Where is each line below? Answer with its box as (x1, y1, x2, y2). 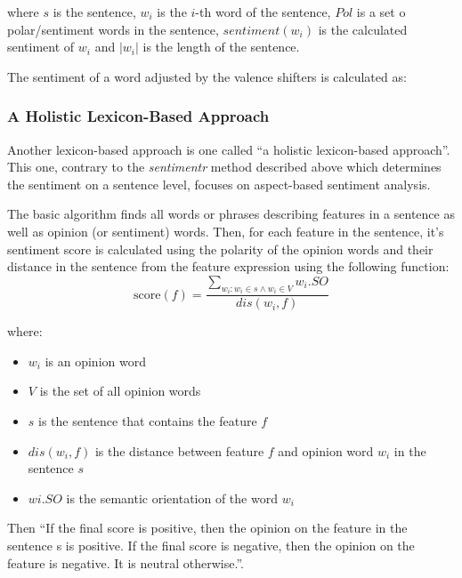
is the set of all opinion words (39, 381, 201, 400)
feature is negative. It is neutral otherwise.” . (7, 553, 244, 572)
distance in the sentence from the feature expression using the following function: (7, 257, 450, 276)
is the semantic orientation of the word (66, 488, 278, 507)
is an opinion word (45, 351, 146, 370)
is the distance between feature (94, 441, 264, 460)
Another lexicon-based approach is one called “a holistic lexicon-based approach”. (7, 140, 450, 158)
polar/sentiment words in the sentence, (7, 20, 219, 38)
